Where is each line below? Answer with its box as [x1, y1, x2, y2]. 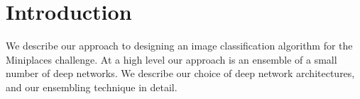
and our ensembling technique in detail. [6, 79, 178, 94]
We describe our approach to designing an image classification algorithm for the [6, 38, 353, 53]
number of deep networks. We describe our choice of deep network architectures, [6, 66, 355, 81]
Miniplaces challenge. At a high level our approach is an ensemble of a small [6, 52, 337, 66]
